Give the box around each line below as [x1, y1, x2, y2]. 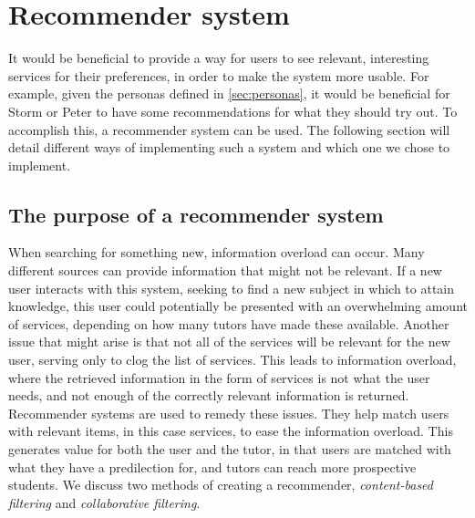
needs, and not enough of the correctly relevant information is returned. [8, 386, 409, 405]
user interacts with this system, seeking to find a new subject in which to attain [8, 278, 455, 297]
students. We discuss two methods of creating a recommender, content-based [8, 475, 433, 494]
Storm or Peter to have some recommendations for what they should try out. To [8, 101, 458, 120]
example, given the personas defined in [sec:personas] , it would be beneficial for [8, 84, 450, 103]
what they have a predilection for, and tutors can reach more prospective [8, 457, 417, 476]
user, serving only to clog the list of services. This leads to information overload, [8, 350, 457, 369]
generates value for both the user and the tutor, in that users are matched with [8, 440, 451, 459]
